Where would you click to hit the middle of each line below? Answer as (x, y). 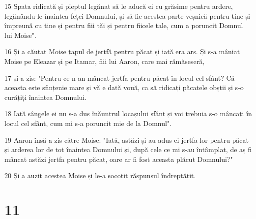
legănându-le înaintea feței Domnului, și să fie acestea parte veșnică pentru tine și (127, 16)
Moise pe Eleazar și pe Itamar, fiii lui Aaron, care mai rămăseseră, (105, 61)
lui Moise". (20, 35)
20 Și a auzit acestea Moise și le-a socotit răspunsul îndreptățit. (100, 175)
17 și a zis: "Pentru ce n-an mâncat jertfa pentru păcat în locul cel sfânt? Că (120, 78)
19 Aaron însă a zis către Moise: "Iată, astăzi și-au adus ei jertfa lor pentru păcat (127, 140)
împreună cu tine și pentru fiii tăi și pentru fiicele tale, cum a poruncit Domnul (124, 25)
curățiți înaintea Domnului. (46, 97)
